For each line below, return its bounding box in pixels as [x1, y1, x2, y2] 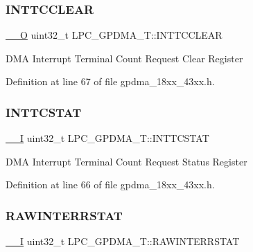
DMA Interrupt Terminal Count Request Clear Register [6, 51, 243, 65]
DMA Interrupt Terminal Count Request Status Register [6, 154, 247, 168]
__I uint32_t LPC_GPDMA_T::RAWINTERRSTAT [6, 234, 240, 249]
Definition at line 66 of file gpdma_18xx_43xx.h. [6, 177, 215, 192]
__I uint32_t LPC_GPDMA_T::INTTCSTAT [6, 131, 209, 145]
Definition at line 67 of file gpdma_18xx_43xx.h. [6, 74, 215, 89]
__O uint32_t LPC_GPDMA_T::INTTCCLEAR [6, 28, 223, 42]
